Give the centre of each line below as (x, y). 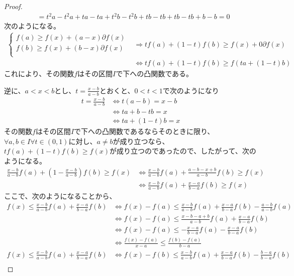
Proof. (13, 6)
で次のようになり (191, 90)
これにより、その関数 (39, 74)
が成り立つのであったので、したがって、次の (183, 151)
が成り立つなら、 (141, 141)
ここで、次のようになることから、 (60, 196)
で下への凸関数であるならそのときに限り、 (144, 131)
